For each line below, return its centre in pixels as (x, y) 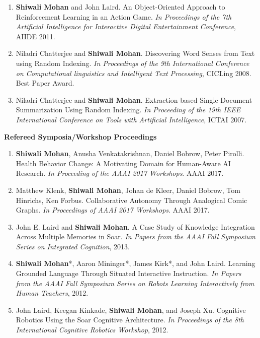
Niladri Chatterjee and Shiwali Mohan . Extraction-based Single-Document (134, 99)
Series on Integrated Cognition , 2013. (73, 246)
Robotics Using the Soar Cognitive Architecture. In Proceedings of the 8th (130, 320)
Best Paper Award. (45, 83)
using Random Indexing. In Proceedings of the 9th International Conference (133, 63)
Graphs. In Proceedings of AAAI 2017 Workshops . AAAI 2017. (113, 210)
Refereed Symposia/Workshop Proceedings (80, 136)
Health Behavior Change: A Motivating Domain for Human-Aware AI (123, 163)
